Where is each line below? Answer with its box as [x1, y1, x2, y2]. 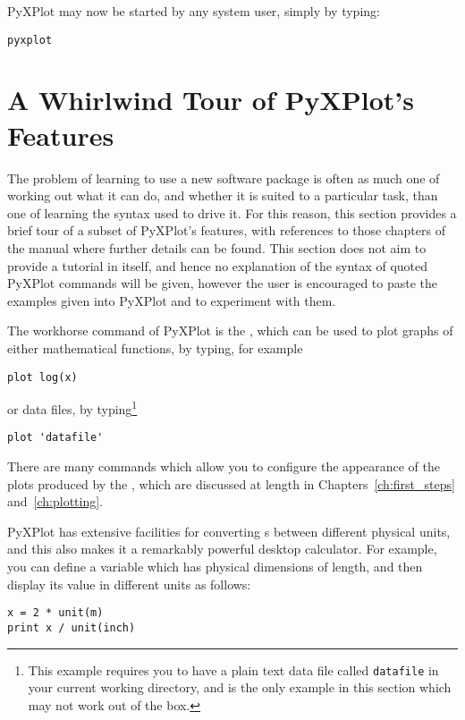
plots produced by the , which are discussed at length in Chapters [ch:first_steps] [7, 474, 455, 493]
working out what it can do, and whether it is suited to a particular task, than [7, 186, 438, 205]
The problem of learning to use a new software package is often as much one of [7, 168, 440, 187]
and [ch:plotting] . [7, 492, 104, 511]
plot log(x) [7, 370, 78, 384]
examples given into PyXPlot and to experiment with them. [7, 291, 336, 309]
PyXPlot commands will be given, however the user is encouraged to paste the [7, 274, 438, 292]
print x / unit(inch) [7, 621, 136, 634]
